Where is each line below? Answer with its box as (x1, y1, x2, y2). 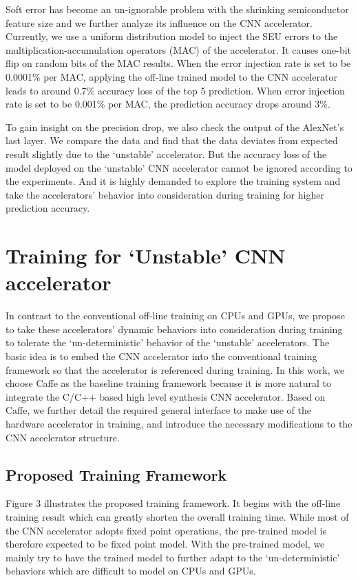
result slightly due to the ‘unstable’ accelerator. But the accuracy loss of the (6, 146, 327, 161)
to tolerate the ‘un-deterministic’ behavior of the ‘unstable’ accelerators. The (6, 335, 330, 350)
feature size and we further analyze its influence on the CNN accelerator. (6, 15, 313, 30)
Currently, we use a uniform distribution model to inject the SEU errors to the (6, 29, 338, 43)
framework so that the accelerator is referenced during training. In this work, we (6, 362, 345, 377)
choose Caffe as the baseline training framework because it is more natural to (6, 376, 332, 390)
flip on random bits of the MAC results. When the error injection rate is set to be (6, 56, 351, 70)
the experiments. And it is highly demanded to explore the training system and (6, 174, 341, 188)
